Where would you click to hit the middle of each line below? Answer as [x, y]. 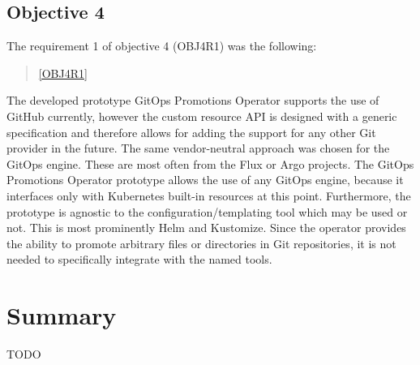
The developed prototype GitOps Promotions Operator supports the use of [193, 100]
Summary [62, 315]
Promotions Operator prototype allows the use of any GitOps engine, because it [205, 180]
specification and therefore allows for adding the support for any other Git [191, 132]
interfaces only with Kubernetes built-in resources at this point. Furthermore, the [209, 195]
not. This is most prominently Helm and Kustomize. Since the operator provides [206, 228]
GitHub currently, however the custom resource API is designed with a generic [202, 116]
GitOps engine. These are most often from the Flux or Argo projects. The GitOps [210, 163]
